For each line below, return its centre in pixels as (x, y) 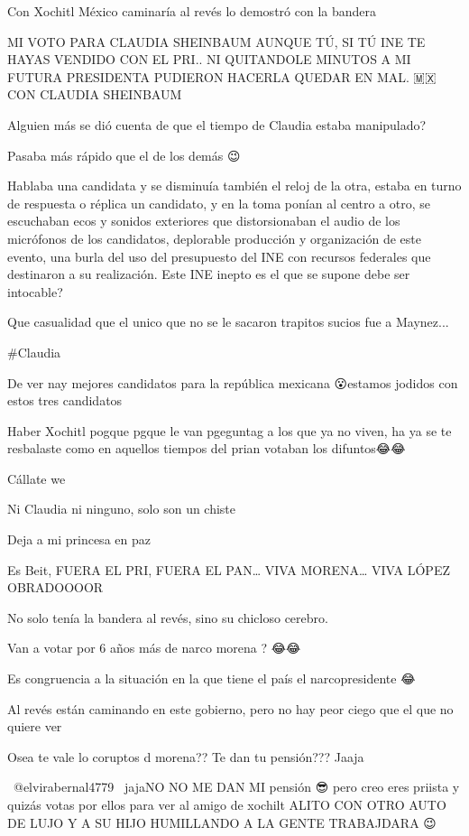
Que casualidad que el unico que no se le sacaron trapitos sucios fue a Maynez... (228, 322)
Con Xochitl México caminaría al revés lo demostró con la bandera (192, 11)
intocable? (35, 291)
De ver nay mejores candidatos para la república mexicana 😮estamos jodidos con (233, 382)
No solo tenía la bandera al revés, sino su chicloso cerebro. (168, 617)
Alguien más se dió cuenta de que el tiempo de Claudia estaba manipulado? (217, 124)
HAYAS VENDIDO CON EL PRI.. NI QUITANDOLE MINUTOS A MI (209, 59)
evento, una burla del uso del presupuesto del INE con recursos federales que (219, 256)
